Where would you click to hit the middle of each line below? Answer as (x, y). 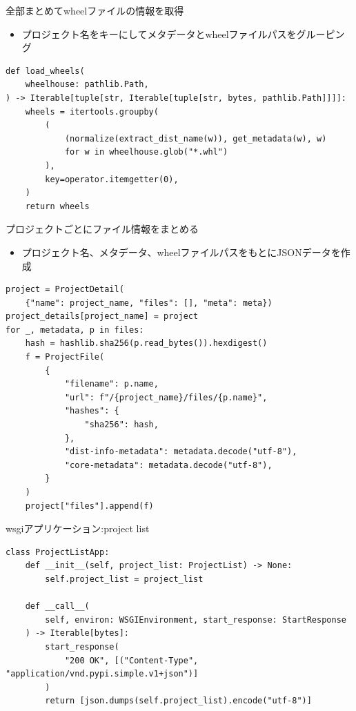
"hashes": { (92, 411)
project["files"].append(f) (89, 506)
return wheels (57, 206)
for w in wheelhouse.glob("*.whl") (146, 152)
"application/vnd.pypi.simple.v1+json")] (102, 674)
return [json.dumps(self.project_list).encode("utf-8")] (178, 701)
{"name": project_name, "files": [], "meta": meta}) (149, 303)
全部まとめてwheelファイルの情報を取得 (95, 10)
